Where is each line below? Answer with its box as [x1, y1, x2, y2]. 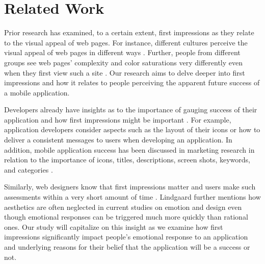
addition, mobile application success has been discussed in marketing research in [4, 144, 255, 155]
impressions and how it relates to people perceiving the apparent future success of [4, 77, 260, 88]
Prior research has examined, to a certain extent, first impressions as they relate [4, 27, 254, 38]
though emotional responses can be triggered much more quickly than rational [4, 211, 248, 222]
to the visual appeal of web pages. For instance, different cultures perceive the [4, 37, 248, 47]
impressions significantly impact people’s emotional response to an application [4, 231, 248, 242]
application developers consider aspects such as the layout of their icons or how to [4, 124, 260, 135]
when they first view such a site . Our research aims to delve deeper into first [4, 67, 245, 78]
